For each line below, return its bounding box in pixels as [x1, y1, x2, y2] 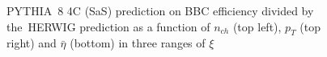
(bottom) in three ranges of [70, 35, 206, 51]
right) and [6, 35, 57, 51]
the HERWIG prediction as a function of [6, 18, 210, 35]
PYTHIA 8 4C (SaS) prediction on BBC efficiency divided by [6, 2, 314, 18]
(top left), [232, 18, 282, 35]
